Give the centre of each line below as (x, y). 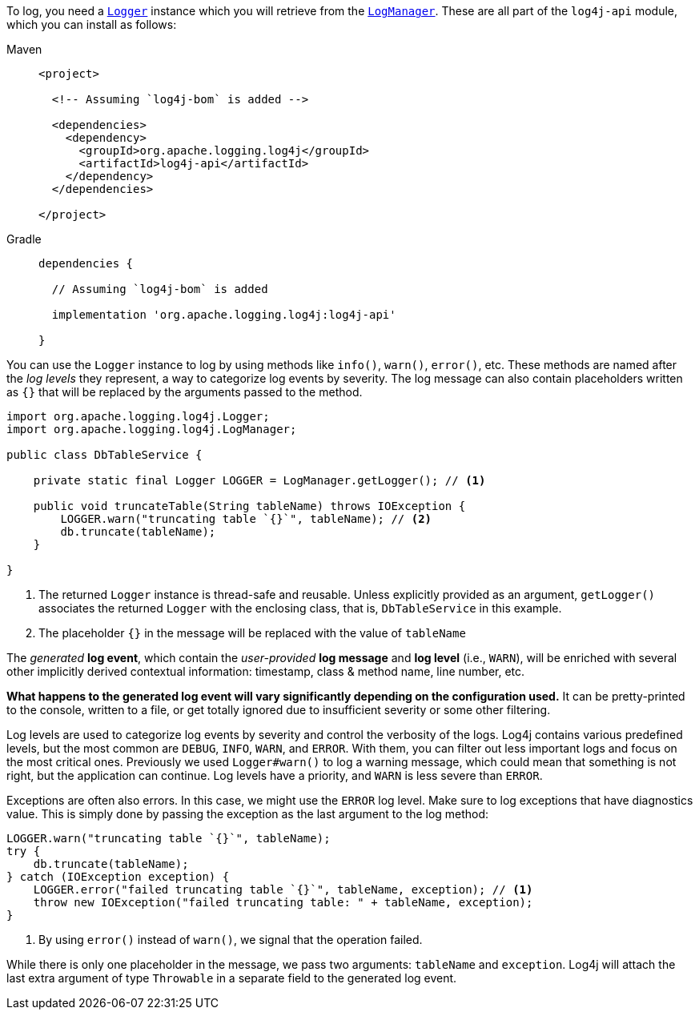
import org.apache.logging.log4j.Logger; (138, 416)
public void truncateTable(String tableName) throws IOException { (249, 506)
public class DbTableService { (104, 455)
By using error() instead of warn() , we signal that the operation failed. (231, 940)
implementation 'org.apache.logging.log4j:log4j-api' (224, 315)
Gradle (24, 239)
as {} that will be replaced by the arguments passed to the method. (185, 392)
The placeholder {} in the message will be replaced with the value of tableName (252, 633)
